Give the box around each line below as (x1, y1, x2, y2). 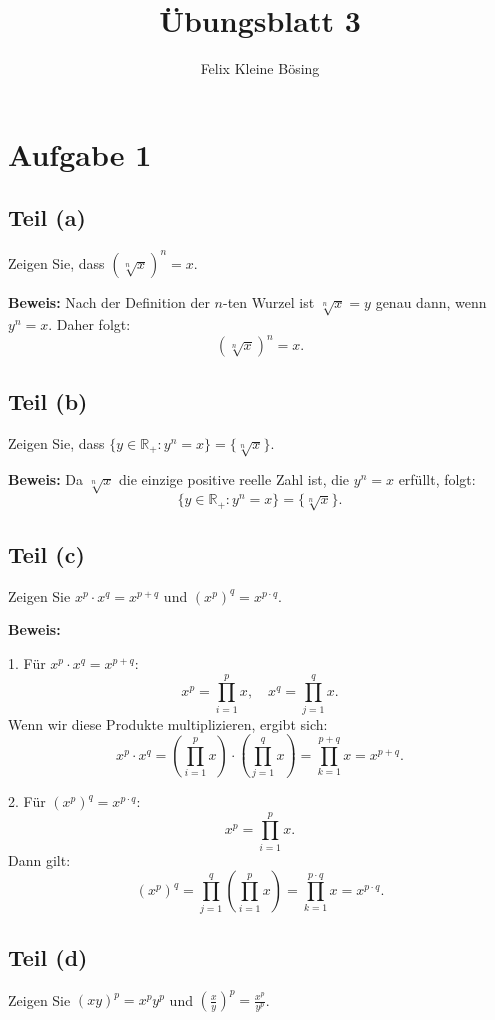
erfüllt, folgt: (398, 469, 476, 490)
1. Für (8, 652, 46, 673)
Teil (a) (8, 202, 86, 233)
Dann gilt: (8, 849, 71, 870)
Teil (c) (8, 538, 85, 569)
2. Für (8, 791, 46, 812)
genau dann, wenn (375, 291, 487, 312)
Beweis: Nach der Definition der (8, 291, 210, 312)
